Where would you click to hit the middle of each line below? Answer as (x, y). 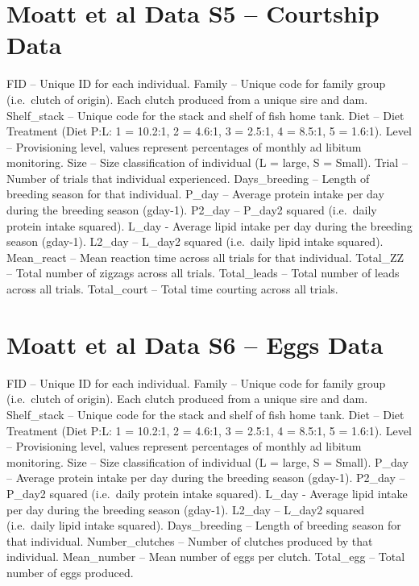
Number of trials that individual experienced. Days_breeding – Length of (188, 178)
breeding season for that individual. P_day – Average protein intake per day (195, 194)
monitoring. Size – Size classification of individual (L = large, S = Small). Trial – (207, 162)
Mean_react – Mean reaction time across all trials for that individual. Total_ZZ (205, 257)
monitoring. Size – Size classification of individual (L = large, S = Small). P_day (207, 461)
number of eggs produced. (70, 572)
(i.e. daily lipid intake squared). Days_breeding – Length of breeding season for (204, 525)
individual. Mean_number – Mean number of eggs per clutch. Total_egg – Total (206, 557)
